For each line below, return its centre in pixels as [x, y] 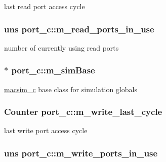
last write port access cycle [46, 130]
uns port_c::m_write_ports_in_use [81, 153]
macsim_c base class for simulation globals [71, 89]
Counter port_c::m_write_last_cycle [83, 112]
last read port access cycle [45, 6]
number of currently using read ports [61, 47]
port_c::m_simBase [53, 70]
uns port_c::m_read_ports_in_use [79, 29]
